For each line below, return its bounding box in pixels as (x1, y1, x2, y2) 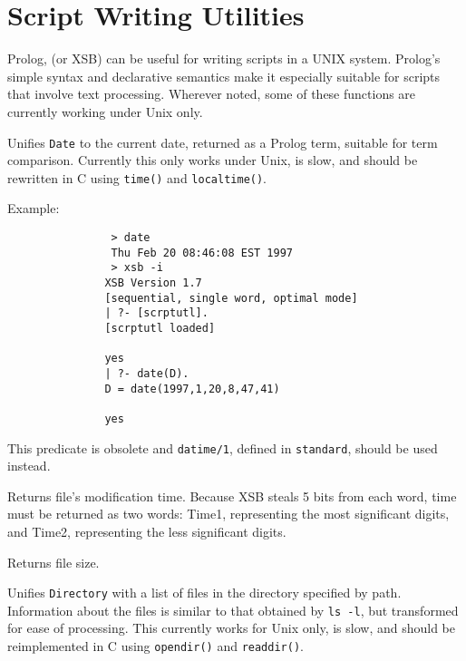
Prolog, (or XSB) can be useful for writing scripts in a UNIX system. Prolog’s (7, 49, 441, 68)
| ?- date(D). (104, 366, 189, 380)
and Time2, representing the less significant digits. (7, 521, 286, 540)
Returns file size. (7, 552, 100, 571)
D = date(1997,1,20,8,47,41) (104, 382, 280, 395)
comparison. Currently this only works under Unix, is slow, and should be (7, 151, 418, 170)
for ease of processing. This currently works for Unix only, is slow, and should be (7, 618, 455, 637)
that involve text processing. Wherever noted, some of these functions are (7, 84, 416, 103)
